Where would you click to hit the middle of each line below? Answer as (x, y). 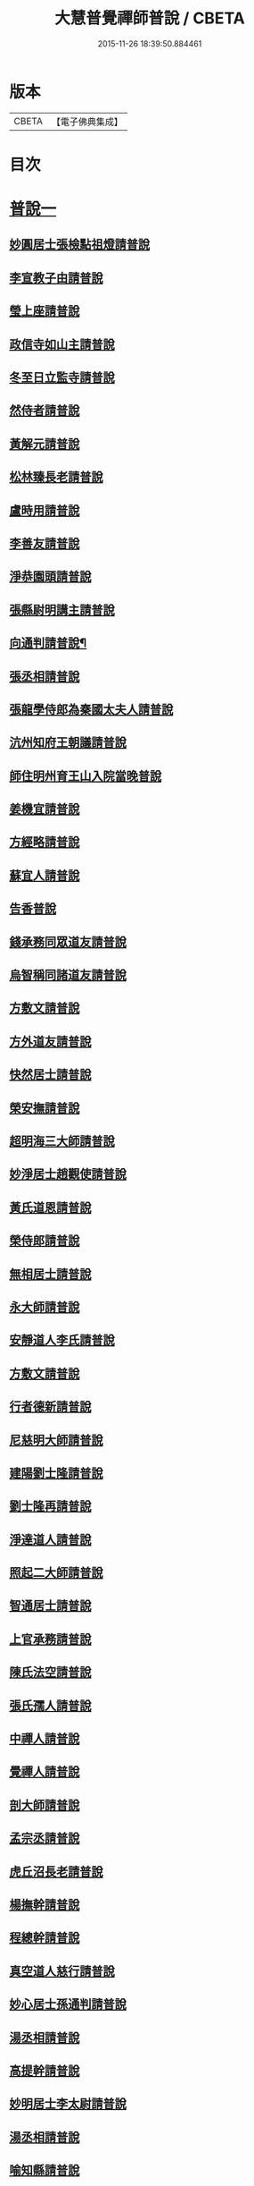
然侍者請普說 (45, 411)
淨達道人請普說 (50, 1539)
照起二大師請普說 (56, 1573)
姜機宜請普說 (45, 809)
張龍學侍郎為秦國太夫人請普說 (91, 709)
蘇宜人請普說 (45, 875)
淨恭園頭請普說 (50, 576)
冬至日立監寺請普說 (62, 378)
